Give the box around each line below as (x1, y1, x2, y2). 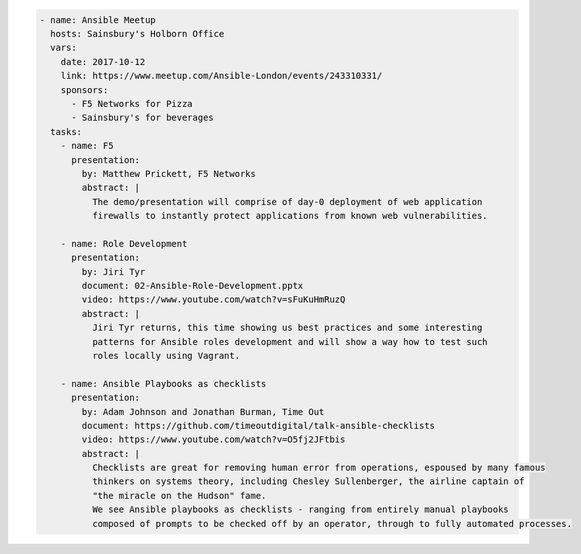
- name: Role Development (60, 238, 188, 249)
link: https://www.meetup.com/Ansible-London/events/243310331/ (60, 70, 383, 82)
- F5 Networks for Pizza (71, 98, 194, 109)
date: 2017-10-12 (60, 56, 146, 67)
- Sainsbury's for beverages (71, 112, 214, 124)
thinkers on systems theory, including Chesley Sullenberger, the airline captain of (91, 476, 525, 487)
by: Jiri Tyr (81, 266, 146, 277)
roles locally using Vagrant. (91, 350, 240, 361)
